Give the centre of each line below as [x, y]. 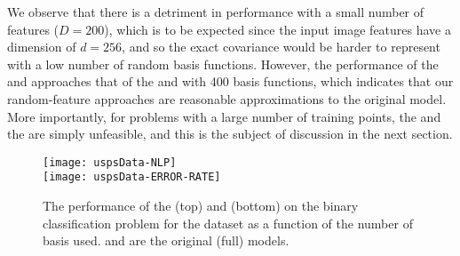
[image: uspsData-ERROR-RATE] [132, 177]
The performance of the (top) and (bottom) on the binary [201, 206]
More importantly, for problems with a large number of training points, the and [224, 116]
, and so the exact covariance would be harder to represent [281, 47]
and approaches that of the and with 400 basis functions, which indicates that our [230, 81]
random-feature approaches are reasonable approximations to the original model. [227, 98]
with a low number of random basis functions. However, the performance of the [223, 64]
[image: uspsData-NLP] [110, 162]
